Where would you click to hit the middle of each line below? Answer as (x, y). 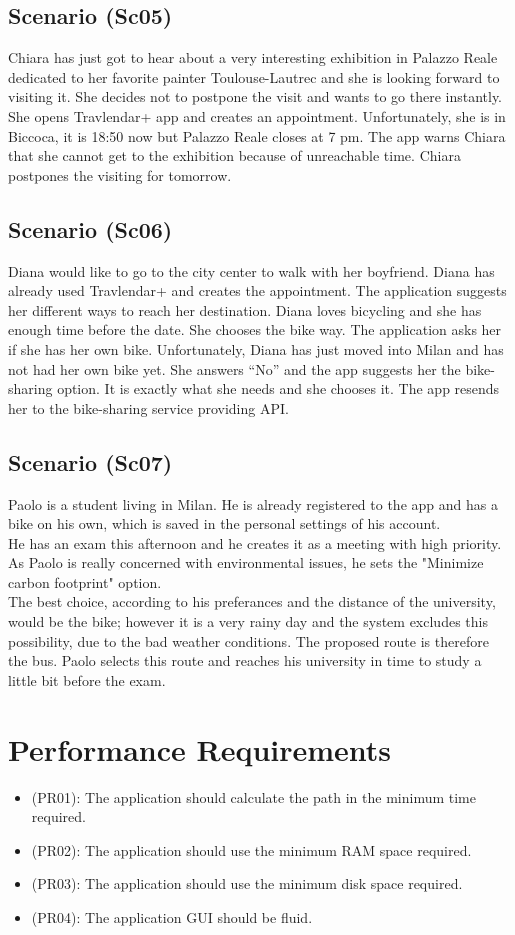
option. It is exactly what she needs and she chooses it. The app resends (278, 388)
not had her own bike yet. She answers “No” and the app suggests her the (234, 368)
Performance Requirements (200, 748)
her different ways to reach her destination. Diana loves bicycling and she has (245, 309)
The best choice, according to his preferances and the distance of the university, (252, 601)
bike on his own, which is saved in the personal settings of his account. (224, 523)
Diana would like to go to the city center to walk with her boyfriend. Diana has (251, 270)
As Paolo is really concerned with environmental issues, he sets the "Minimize (246, 562)
